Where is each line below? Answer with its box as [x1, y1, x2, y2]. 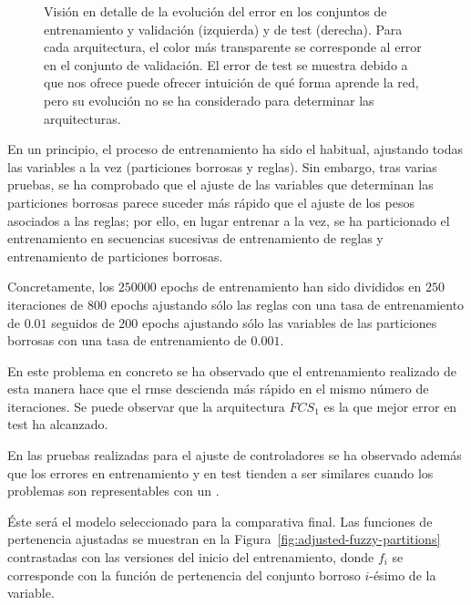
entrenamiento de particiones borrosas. [7, 246, 223, 265]
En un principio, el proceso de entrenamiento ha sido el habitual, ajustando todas [7, 139, 464, 159]
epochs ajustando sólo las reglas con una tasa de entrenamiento [110, 294, 465, 313]
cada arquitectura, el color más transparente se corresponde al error [44, 37, 422, 56]
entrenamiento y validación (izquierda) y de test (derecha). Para [44, 19, 403, 38]
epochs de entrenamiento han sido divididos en [160, 277, 422, 296]
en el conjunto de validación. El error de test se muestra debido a [44, 55, 408, 74]
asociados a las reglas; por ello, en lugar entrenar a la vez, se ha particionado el [7, 210, 450, 230]
